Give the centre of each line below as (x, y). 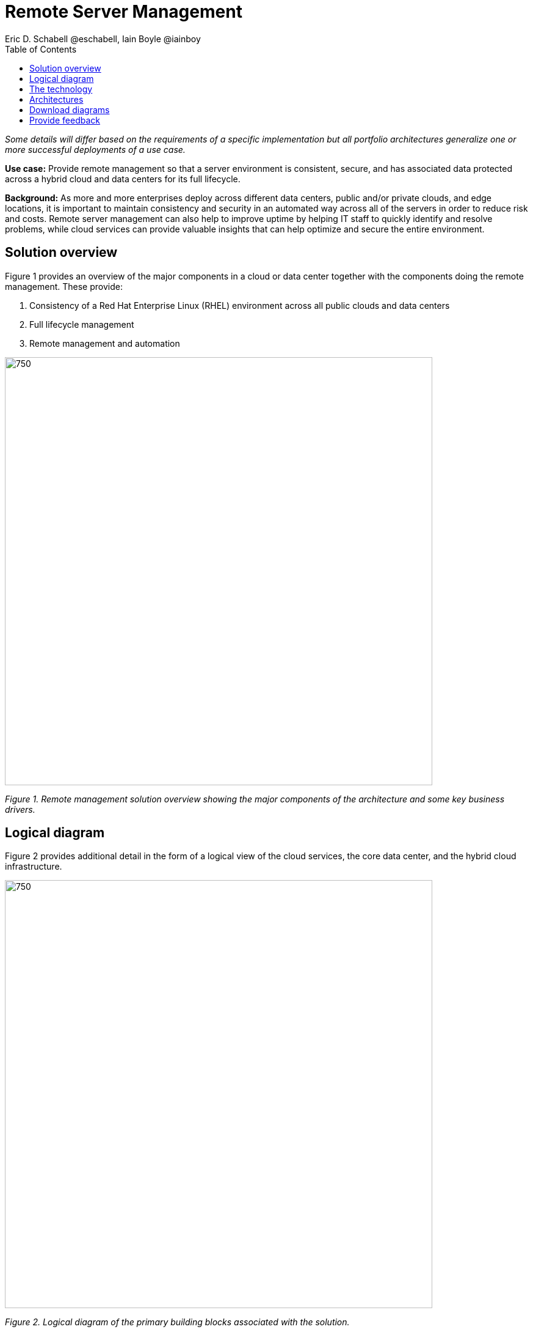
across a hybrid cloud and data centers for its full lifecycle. (123, 179)
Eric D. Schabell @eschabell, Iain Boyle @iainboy (103, 39)
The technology (61, 89)
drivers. (20, 809)
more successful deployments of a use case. (95, 149)
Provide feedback (65, 120)
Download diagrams (70, 109)
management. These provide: (64, 286)
